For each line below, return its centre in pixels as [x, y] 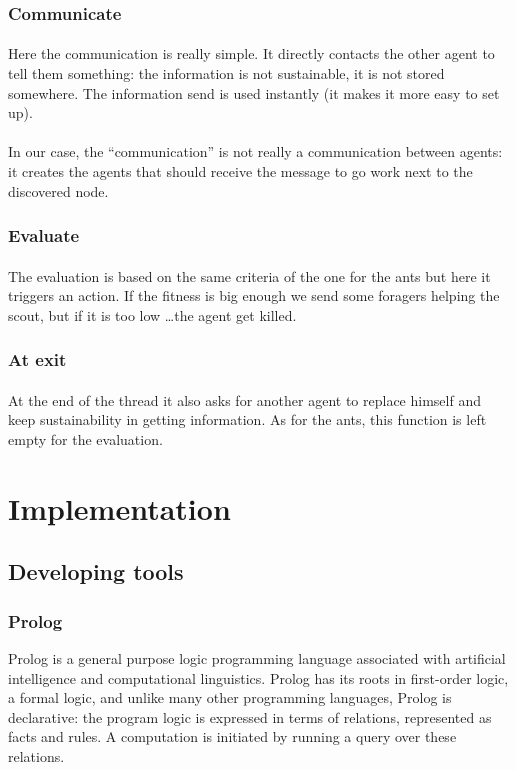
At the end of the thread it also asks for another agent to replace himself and [244, 399]
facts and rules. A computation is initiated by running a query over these [232, 736]
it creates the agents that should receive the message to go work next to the [240, 171]
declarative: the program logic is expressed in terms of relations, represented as [250, 716]
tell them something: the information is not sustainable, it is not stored [226, 73]
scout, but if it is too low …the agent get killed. [152, 314]
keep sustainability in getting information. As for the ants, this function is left [247, 419]
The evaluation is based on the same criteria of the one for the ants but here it [249, 275]
